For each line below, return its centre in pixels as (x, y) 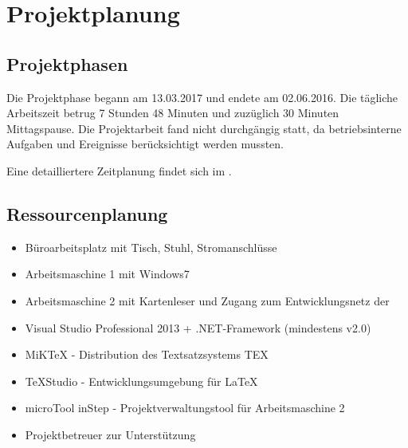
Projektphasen (67, 63)
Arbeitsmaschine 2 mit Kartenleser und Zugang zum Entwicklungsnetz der (207, 300)
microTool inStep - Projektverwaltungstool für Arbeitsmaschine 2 (185, 408)
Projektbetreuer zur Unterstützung (110, 434)
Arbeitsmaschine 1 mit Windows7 (107, 274)
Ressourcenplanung (87, 213)
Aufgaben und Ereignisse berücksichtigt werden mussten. (145, 144)
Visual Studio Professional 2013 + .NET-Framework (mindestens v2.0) (198, 327)
